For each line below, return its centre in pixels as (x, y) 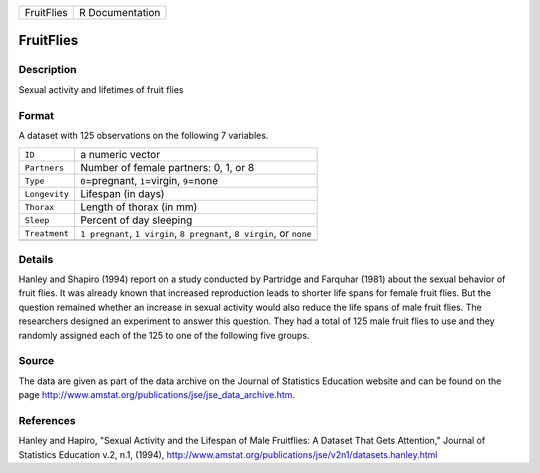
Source (36, 361)
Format (36, 115)
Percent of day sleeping (136, 220)
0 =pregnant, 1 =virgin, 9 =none (149, 181)
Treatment (47, 233)
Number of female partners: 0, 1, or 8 (167, 168)
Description (47, 70)
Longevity (47, 193)
